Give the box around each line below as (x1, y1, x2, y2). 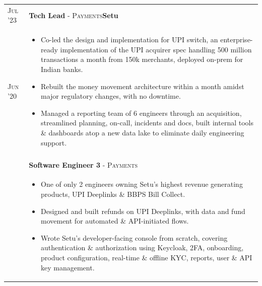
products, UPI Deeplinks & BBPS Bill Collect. (40, 189, 185, 199)
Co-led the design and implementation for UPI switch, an (40, 34, 218, 45)
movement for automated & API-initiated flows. (40, 216, 189, 226)
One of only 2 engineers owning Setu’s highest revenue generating (40, 179, 243, 189)
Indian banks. (40, 63, 83, 74)
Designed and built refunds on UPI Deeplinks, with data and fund (40, 205, 245, 216)
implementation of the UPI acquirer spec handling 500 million (60, 44, 252, 54)
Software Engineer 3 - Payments (29, 159, 138, 170)
